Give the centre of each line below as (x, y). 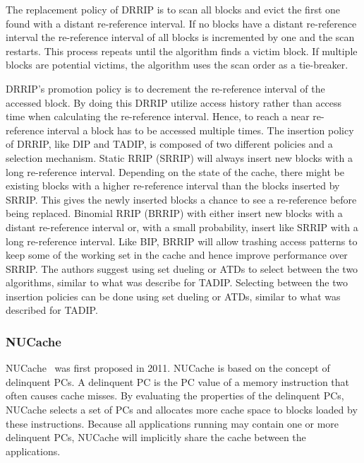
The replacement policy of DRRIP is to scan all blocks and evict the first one (173, 9)
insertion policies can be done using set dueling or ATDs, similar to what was (173, 296)
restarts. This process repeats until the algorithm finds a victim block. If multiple (182, 51)
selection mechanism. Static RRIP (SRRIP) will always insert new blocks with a (179, 157)
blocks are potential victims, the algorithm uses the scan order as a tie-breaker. (177, 65)
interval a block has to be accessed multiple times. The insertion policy (200, 130)
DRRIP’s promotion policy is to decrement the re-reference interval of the (165, 88)
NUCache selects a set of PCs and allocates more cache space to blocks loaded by (182, 410)
